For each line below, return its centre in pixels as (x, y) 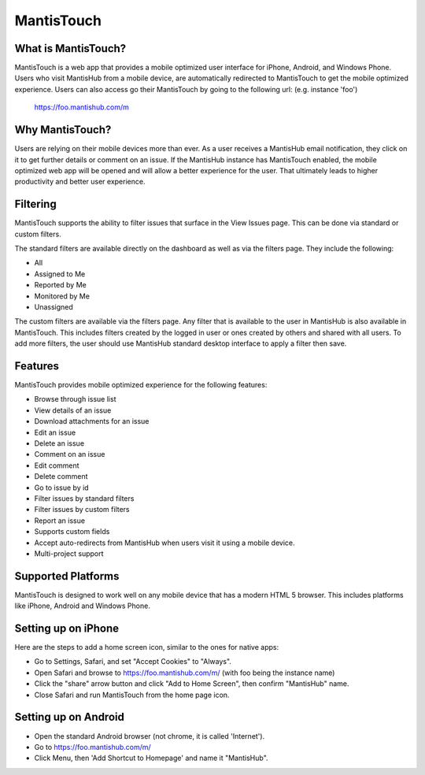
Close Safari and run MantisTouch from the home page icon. (132, 695)
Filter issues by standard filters (84, 498)
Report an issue (60, 521)
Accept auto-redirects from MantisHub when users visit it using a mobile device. (164, 543)
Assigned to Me (60, 274)
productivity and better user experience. (80, 182)
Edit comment (57, 465)
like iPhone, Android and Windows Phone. (83, 606)
